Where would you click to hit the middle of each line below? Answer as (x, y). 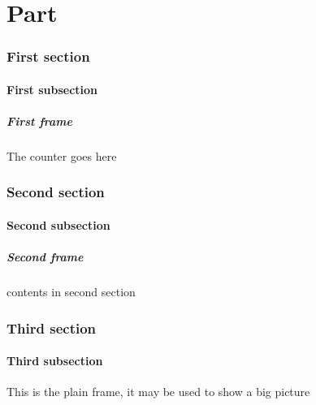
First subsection (52, 89)
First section (48, 56)
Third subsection (55, 361)
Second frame (45, 257)
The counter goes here (62, 155)
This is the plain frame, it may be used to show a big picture (158, 392)
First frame (39, 121)
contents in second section (71, 292)
